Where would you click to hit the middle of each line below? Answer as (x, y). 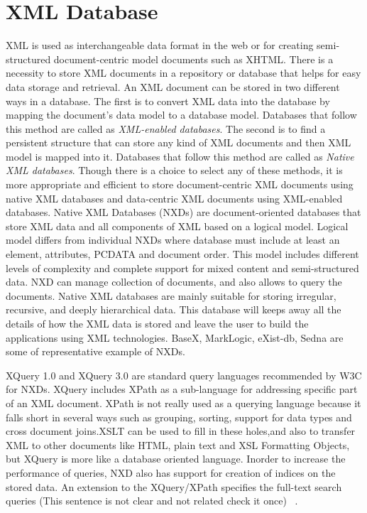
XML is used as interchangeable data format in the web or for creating (160, 45)
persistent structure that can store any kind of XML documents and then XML (179, 142)
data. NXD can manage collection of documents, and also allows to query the (174, 282)
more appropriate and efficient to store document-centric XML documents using (180, 184)
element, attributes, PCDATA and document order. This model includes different (182, 254)
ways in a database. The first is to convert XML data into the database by (168, 101)
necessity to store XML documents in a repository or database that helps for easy (183, 73)
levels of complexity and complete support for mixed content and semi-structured (182, 268)
